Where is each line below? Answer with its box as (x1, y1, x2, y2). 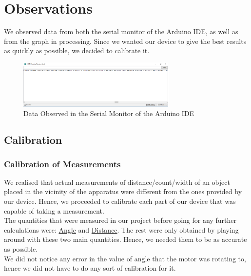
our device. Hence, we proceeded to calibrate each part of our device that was (4, 196, 236, 206)
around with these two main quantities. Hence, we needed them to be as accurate (4, 234, 247, 244)
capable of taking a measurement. (4, 205, 104, 216)
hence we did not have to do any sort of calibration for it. (4, 263, 176, 273)
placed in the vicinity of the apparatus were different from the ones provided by (4, 186, 242, 197)
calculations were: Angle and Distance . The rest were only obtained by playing (4, 224, 239, 235)
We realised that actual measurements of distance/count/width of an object (4, 177, 230, 187)
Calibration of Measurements (4, 158, 121, 170)
